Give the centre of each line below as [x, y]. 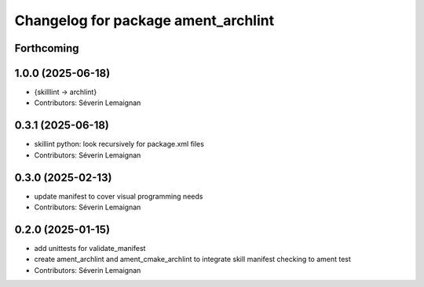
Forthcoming [47, 48]
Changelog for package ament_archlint [144, 20]
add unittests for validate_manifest [90, 248]
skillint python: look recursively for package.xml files [119, 144]
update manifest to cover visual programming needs [119, 196]
